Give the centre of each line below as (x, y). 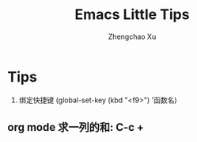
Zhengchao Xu (132, 36)
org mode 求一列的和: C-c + (76, 127)
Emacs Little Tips (132, 15)
